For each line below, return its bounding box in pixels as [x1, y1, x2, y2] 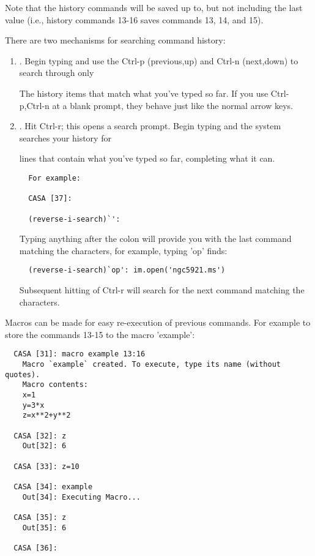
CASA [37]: [28, 194, 72, 203]
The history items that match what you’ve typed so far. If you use [19, 86, 269, 99]
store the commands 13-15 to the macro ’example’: [5, 328, 195, 340]
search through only [19, 66, 94, 79]
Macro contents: [22, 380, 89, 389]
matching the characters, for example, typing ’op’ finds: [19, 244, 228, 257]
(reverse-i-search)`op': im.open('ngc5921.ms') [28, 266, 226, 275]
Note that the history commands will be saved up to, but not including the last [5, 1, 303, 13]
